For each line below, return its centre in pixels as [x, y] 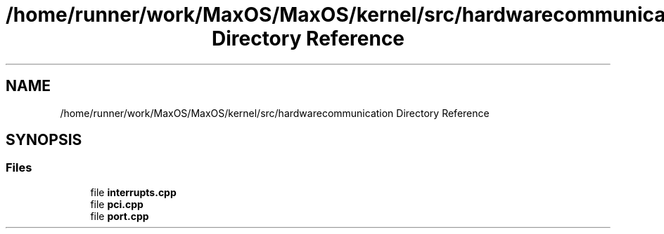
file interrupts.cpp [133, 192]
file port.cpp [120, 216]
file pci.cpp [117, 204]
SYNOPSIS [44, 140]
